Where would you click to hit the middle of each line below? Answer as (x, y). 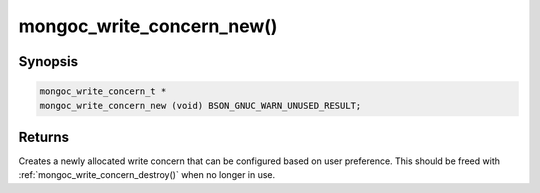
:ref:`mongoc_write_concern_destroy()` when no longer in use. (147, 175)
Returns (44, 136)
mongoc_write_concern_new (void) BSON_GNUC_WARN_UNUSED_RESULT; (200, 105)
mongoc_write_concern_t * (103, 91)
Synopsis (48, 61)
